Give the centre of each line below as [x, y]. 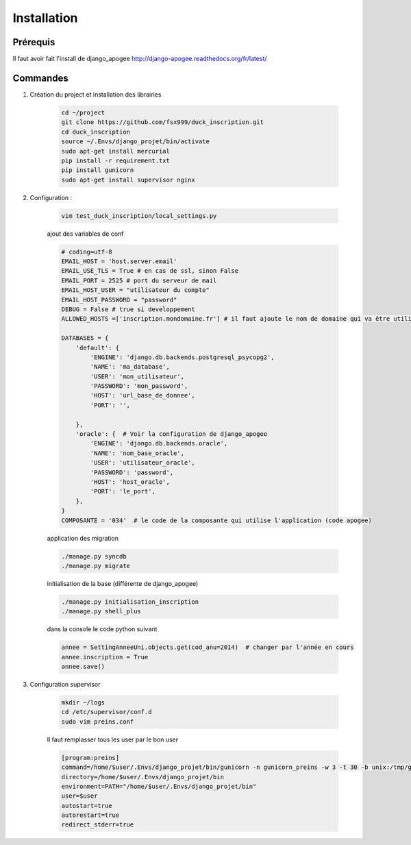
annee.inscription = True [105, 657]
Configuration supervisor [65, 685]
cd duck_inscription [96, 132]
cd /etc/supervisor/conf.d [107, 712]
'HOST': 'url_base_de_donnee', [142, 395]
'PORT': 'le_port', [123, 491]
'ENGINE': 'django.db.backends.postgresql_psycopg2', [182, 357]
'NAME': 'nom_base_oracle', [137, 453]
